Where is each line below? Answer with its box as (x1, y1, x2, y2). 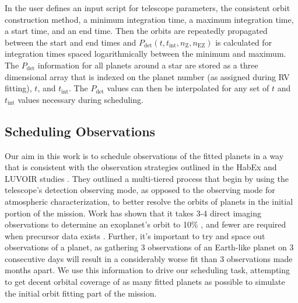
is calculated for (215, 36, 272, 48)
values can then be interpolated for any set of (107, 82, 269, 94)
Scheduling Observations (5, 122, 156, 140)
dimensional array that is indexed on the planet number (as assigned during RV (5, 70, 290, 82)
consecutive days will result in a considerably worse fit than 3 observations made (5, 252, 293, 264)
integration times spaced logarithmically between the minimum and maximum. (5, 47, 286, 60)
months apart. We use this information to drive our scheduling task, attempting (5, 264, 290, 276)
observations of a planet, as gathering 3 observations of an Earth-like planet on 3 (5, 241, 294, 253)
